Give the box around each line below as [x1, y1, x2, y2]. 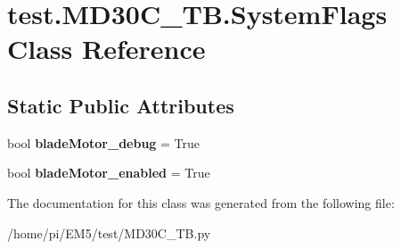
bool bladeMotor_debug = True [7, 133, 200, 152]
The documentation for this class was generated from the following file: [7, 193, 395, 212]
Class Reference [7, 30, 206, 67]
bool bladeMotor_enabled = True [7, 163, 210, 182]
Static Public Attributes [7, 91, 234, 119]
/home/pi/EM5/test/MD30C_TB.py [7, 223, 211, 242]
